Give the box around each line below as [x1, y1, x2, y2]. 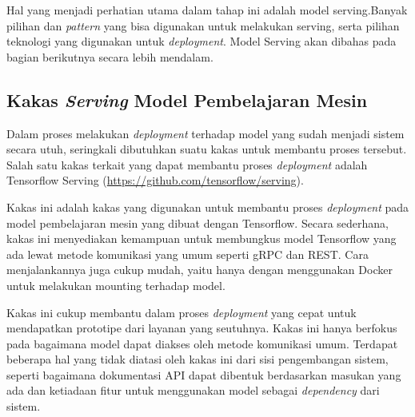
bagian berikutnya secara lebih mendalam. [6, 48, 213, 65]
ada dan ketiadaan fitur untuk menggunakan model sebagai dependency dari [6, 382, 380, 399]
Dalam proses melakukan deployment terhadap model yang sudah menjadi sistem [6, 125, 405, 141]
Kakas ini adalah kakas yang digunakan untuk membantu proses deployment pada [6, 198, 409, 215]
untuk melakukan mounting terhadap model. [6, 276, 225, 293]
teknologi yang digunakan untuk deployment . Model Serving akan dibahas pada [6, 33, 397, 50]
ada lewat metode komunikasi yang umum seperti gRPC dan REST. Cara [6, 245, 369, 262]
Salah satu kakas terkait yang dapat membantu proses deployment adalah [6, 156, 368, 173]
